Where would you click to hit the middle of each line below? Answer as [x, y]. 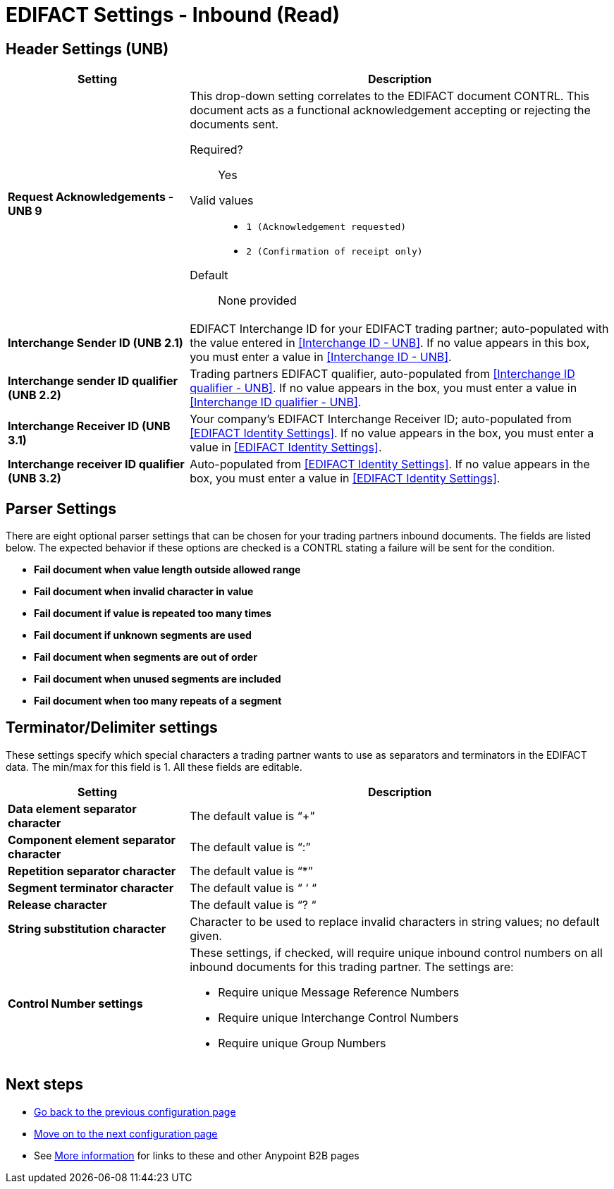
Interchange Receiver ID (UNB [89, 426]
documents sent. [234, 124]
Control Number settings [75, 1003]
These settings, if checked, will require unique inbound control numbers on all [396, 952]
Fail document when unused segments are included [158, 679]
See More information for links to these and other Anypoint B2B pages [197, 1155]
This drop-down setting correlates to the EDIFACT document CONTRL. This [389, 96]
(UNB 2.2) [35, 395]
